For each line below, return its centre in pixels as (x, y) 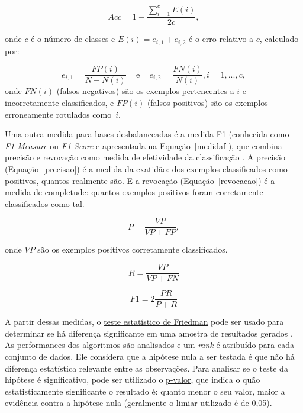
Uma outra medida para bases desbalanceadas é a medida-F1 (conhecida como (147, 134)
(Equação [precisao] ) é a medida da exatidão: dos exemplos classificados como (146, 169)
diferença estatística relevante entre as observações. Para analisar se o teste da (146, 368)
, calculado (279, 39)
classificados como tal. (45, 203)
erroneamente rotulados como (58, 114)
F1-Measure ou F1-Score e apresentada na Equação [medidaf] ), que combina (144, 145)
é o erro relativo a (221, 39)
